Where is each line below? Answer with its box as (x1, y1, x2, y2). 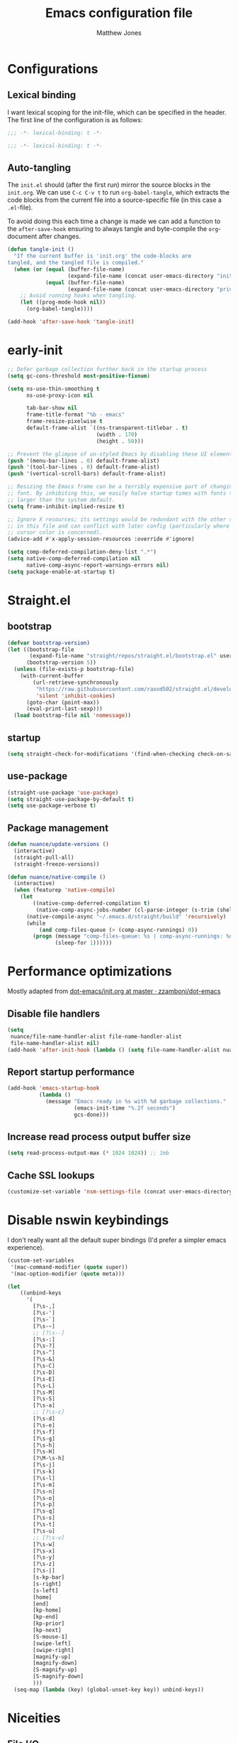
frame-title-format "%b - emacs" (25, 411, 125, 419)
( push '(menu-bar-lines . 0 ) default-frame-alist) (7, 457, 160, 464)
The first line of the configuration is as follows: (7, 115, 143, 124)
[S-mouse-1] (33, 1633, 69, 1640)
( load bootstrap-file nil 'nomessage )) (13, 712, 132, 719)
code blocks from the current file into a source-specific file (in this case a (7, 195, 222, 204)
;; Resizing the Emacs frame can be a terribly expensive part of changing (7, 483, 236, 490)
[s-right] (33, 1580, 62, 1587)
